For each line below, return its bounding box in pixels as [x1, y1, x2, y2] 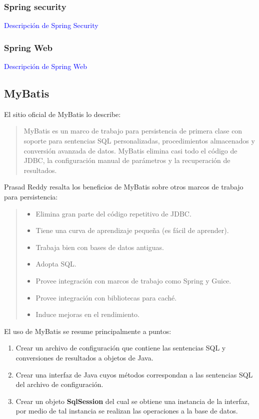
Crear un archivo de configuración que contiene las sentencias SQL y [15, 342, 226, 353]
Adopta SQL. [35, 258, 76, 269]
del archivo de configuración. [15, 379, 103, 389]
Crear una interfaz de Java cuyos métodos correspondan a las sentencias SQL [15, 369, 253, 379]
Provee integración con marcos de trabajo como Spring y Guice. [35, 275, 231, 285]
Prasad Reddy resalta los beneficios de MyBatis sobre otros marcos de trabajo [4, 181, 243, 192]
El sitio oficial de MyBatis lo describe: [4, 108, 121, 119]
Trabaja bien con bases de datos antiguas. [35, 241, 164, 252]
